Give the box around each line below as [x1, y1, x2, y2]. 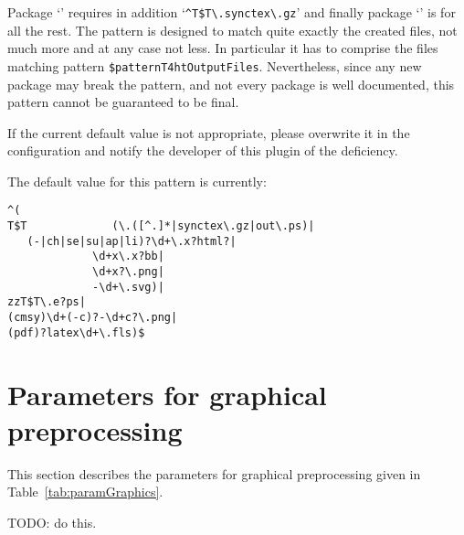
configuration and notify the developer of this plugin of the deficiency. [7, 141, 398, 160]
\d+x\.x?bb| [92, 250, 164, 263]
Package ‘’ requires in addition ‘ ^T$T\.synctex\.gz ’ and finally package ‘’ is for [7, 3, 456, 21]
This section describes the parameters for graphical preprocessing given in [7, 464, 421, 483]
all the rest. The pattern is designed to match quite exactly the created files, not [7, 20, 458, 39]
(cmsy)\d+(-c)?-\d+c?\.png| [7, 311, 178, 325]
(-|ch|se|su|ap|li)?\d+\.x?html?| [26, 234, 237, 248]
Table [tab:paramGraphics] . [7, 482, 163, 501]
